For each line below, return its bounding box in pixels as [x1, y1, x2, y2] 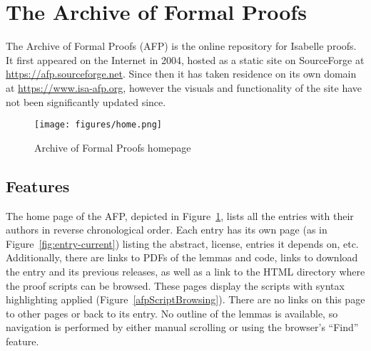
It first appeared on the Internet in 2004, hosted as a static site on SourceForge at [6, 52, 365, 67]
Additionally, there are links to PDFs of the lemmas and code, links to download [6, 250, 358, 265]
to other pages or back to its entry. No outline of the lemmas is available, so [6, 305, 338, 320]
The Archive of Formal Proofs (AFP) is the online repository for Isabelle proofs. [6, 38, 357, 53]
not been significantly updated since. [6, 94, 166, 109]
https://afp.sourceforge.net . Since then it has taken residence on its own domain [6, 66, 357, 81]
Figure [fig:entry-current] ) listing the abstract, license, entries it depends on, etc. [6, 236, 359, 251]
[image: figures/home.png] [34, 120, 162, 130]
